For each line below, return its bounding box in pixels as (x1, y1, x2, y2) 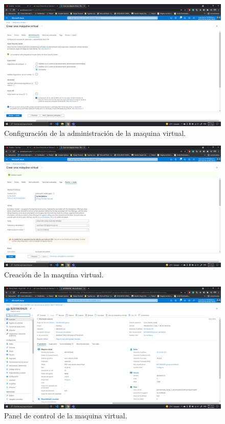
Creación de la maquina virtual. (4, 269, 104, 279)
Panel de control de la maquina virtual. (4, 410, 127, 421)
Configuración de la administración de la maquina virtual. (4, 128, 186, 138)
